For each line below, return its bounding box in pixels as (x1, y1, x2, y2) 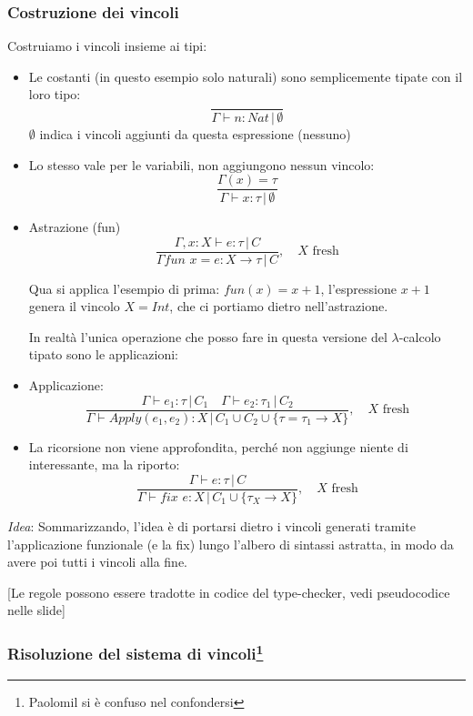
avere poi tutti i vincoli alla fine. (7, 552, 188, 571)
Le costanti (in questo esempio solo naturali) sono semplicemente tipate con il (28, 66, 463, 86)
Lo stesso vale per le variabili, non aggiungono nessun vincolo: (28, 155, 375, 174)
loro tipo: (28, 85, 81, 104)
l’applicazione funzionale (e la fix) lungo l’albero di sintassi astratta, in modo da (7, 534, 454, 553)
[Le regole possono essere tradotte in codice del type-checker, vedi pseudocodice (7, 582, 450, 601)
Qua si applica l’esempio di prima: (28, 278, 220, 297)
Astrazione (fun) (28, 217, 121, 236)
